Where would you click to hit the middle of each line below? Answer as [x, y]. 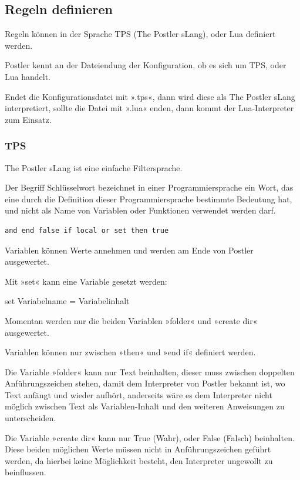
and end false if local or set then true [87, 230]
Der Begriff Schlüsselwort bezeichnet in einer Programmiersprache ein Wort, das [149, 187]
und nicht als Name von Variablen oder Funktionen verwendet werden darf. [140, 210]
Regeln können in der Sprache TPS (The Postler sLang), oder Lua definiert [140, 34]
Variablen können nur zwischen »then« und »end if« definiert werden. [130, 352]
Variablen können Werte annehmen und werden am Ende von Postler [129, 250]
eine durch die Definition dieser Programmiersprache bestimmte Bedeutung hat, [149, 199]
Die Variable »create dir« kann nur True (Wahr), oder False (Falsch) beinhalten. [150, 437]
